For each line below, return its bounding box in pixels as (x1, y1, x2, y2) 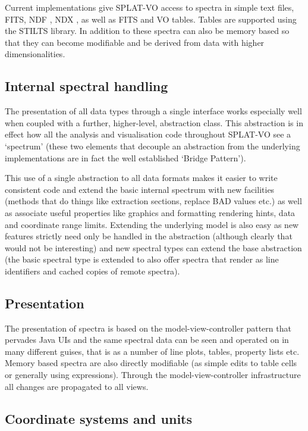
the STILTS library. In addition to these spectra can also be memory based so (5, 24, 290, 37)
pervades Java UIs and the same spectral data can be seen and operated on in (5, 333, 289, 346)
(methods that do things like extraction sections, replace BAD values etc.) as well (5, 195, 302, 207)
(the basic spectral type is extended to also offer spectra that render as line (5, 253, 279, 266)
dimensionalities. (5, 48, 65, 60)
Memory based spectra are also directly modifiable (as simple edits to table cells (5, 357, 297, 369)
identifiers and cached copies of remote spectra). (5, 264, 180, 277)
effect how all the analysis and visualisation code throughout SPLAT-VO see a (5, 128, 291, 140)
